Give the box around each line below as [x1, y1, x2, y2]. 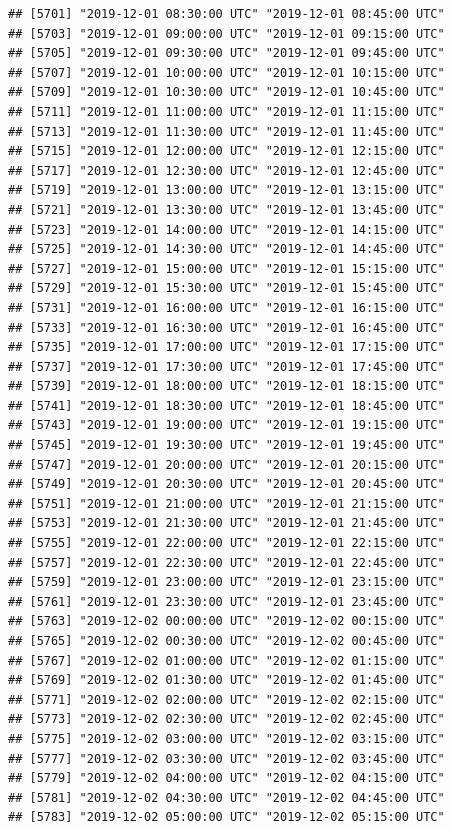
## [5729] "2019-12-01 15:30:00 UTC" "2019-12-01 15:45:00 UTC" [8, 281, 445, 296]
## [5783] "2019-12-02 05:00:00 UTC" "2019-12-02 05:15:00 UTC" [8, 810, 445, 825]
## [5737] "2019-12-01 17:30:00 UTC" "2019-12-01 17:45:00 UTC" [8, 359, 445, 374]
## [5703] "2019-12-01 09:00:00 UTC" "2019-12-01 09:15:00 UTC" [8, 26, 445, 41]
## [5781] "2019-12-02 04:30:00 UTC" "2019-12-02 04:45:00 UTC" [8, 790, 445, 805]
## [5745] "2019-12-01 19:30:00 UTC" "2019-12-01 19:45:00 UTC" [8, 438, 445, 453]
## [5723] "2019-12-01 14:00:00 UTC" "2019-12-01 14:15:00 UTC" [8, 222, 445, 237]
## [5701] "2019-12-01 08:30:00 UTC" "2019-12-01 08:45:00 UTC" [8, 7, 445, 21]
